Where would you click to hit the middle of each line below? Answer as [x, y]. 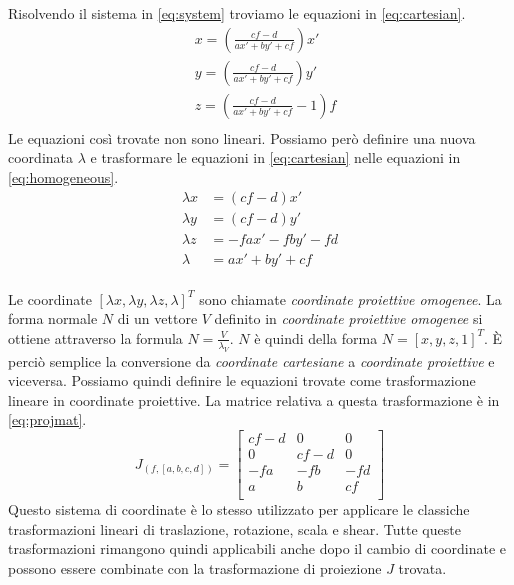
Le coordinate [50, 298]
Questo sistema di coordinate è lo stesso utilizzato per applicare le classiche [239, 509]
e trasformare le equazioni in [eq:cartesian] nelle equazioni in [275, 157]
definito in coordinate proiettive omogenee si [348, 318]
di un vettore [157, 318]
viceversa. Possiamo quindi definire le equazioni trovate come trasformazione [242, 380]
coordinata [41, 157]
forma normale [53, 318]
